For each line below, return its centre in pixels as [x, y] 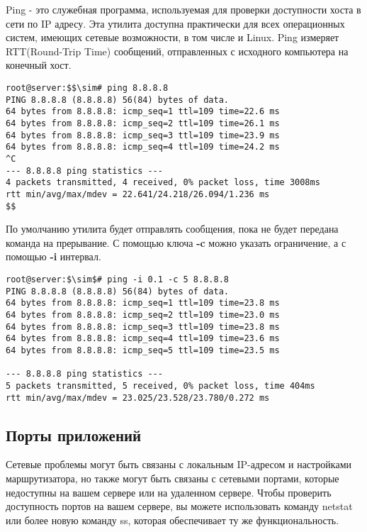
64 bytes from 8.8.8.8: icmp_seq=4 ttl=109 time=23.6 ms [143, 339]
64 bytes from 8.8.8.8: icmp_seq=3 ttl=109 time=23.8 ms [143, 327]
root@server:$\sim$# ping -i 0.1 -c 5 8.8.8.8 [117, 279]
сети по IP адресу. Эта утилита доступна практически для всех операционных [175, 23]
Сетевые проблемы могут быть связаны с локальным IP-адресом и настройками [179, 464]
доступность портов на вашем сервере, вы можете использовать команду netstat [179, 506]
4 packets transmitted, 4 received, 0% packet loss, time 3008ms [163, 183]
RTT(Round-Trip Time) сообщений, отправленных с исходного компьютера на [177, 51]
